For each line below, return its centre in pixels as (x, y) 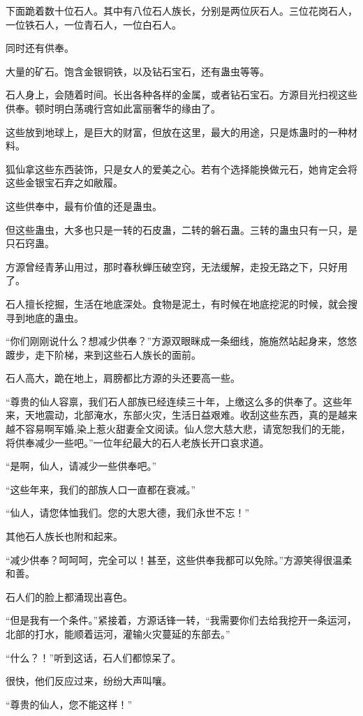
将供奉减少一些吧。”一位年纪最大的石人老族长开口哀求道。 (138, 442)
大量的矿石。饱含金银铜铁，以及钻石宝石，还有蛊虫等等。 (138, 71)
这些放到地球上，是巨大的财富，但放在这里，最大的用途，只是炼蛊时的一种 (177, 132)
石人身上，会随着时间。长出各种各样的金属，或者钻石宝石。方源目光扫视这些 (181, 95)
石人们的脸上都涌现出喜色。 (69, 596)
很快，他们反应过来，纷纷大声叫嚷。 (89, 681)
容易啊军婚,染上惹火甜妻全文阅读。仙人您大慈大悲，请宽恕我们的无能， (187, 429)
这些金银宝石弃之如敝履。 (64, 182)
